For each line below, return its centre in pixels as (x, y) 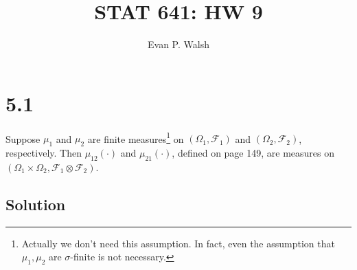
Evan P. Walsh (178, 44)
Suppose (23, 138)
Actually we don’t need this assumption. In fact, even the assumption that (178, 243)
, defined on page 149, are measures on (253, 153)
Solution (36, 204)
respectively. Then (44, 153)
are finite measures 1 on (136, 137)
